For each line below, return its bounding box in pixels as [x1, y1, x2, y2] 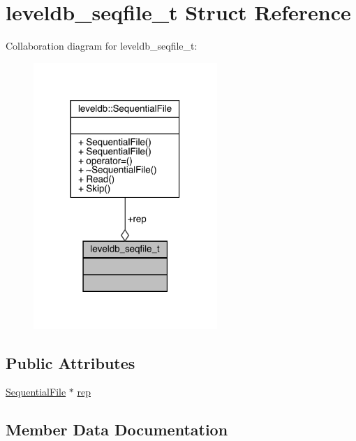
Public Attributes [6, 352, 135, 373]
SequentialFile [6, 384, 66, 399]
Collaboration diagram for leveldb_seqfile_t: [6, 38, 198, 53]
